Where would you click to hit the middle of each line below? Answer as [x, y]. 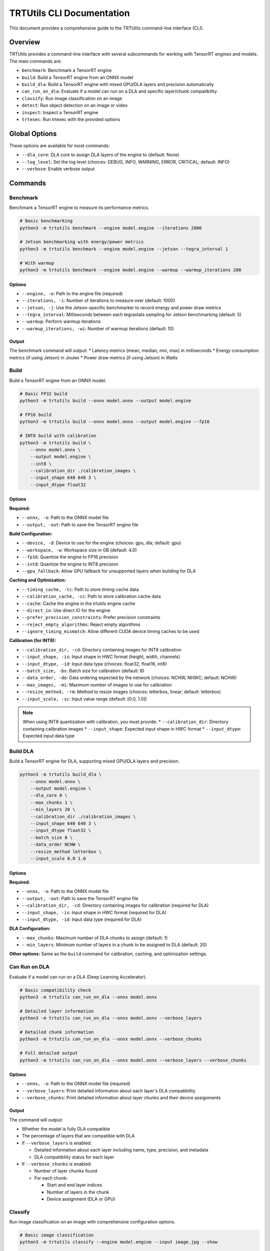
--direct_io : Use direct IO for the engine [66, 610]
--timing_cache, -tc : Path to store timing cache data [80, 589]
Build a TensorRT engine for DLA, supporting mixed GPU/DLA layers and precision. [94, 761]
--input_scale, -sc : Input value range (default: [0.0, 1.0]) [84, 699]
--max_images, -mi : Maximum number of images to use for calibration [97, 685]
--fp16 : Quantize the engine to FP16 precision [70, 557]
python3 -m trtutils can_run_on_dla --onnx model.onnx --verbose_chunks [111, 1039]
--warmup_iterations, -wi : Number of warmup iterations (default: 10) [98, 328]
